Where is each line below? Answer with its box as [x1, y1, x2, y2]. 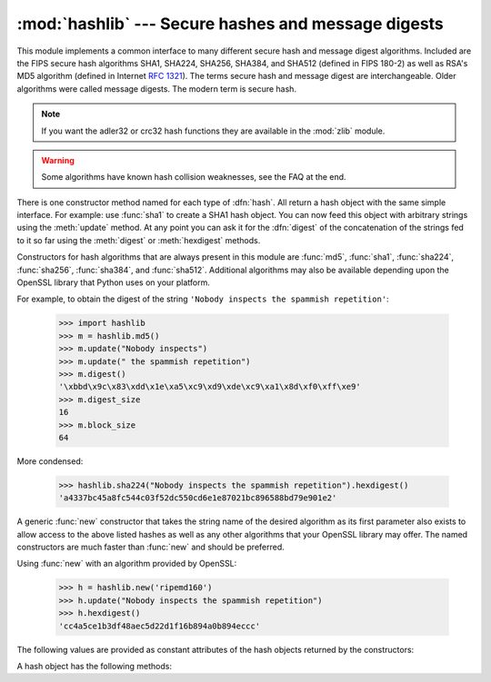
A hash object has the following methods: [16, 660, 173, 671]
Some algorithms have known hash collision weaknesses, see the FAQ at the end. [41, 172, 346, 183]
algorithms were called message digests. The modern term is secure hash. [16, 83, 297, 94]
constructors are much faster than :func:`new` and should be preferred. [16, 541, 286, 553]
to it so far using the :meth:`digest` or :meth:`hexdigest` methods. [16, 234, 261, 245]
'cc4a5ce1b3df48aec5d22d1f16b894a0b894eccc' [58, 620, 261, 631]
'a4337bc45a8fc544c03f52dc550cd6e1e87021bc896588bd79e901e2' [58, 493, 337, 503]
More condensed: [16, 455, 84, 467]
